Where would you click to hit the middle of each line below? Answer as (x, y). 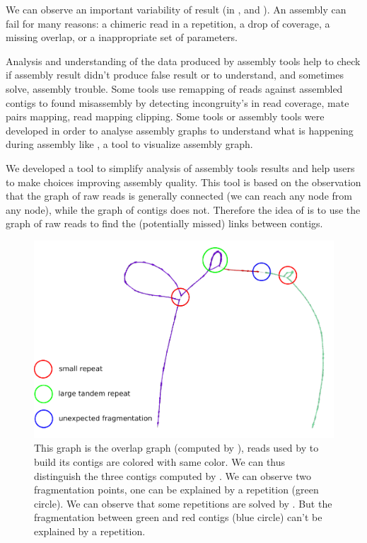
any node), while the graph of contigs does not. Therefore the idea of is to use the (183, 209)
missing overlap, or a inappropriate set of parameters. (122, 37)
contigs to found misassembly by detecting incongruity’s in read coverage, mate (177, 102)
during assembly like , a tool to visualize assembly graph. (129, 144)
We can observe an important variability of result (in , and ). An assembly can (176, 9)
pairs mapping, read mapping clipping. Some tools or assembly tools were (165, 116)
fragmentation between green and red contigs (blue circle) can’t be (178, 517)
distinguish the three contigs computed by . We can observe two (173, 475)
